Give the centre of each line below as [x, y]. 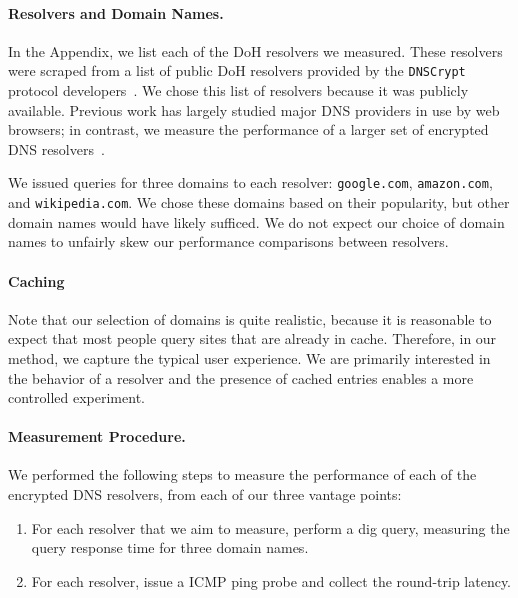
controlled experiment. [76, 397]
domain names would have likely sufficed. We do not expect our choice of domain [256, 221]
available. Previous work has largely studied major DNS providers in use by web [254, 109]
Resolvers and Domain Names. [116, 12]
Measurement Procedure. [97, 436]
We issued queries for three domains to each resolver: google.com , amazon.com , [250, 182]
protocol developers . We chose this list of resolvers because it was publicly [238, 90]
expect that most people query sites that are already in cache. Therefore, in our [252, 338]
